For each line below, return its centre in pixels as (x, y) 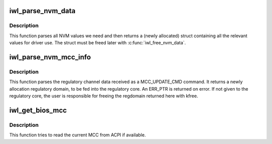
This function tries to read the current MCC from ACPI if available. (78, 135)
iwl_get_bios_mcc (38, 110)
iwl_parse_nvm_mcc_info (50, 57)
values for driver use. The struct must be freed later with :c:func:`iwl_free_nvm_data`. (98, 43)
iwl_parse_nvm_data (42, 11)
